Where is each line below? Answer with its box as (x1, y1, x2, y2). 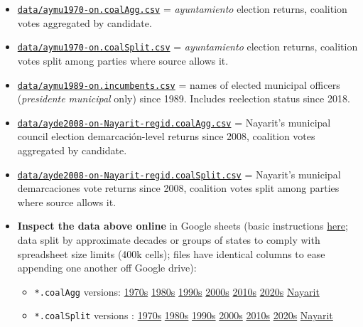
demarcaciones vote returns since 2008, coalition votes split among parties (17, 181, 340, 195)
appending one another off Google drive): (17, 260, 197, 275)
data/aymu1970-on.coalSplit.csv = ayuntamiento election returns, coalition (17, 39, 358, 54)
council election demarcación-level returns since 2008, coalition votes (17, 129, 315, 144)
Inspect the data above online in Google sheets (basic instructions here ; (17, 218, 348, 233)
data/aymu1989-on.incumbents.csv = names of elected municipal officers (17, 77, 340, 92)
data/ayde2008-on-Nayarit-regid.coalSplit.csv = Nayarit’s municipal (17, 166, 341, 181)
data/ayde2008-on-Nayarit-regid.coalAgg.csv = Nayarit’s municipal (17, 114, 331, 129)
